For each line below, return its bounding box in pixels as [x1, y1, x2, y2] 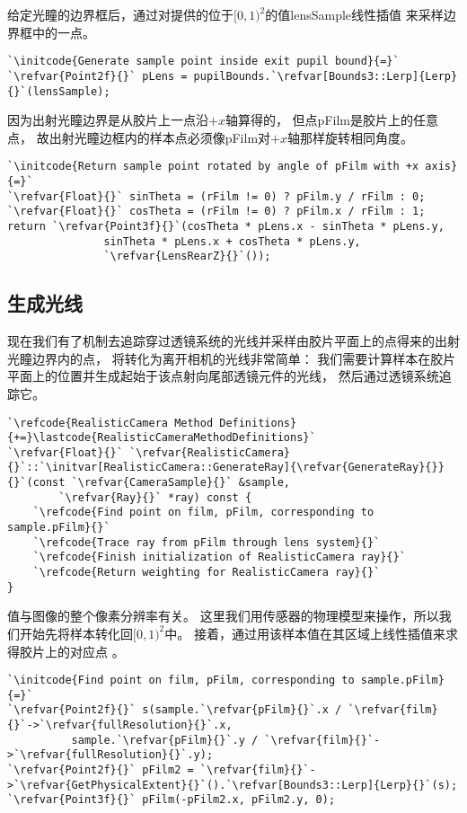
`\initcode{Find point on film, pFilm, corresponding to [7, 674, 355, 687]
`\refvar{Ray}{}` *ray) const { [58, 490, 252, 504]
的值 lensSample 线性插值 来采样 [265, 5, 444, 23]
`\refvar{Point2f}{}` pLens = [7, 69, 188, 83]
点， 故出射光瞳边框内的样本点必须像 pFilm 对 [7, 128, 271, 146]
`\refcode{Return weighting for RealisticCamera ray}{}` [32, 566, 381, 579]
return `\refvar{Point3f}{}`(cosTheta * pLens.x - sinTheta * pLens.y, [7, 219, 445, 233]
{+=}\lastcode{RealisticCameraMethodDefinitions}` [7, 431, 316, 445]
